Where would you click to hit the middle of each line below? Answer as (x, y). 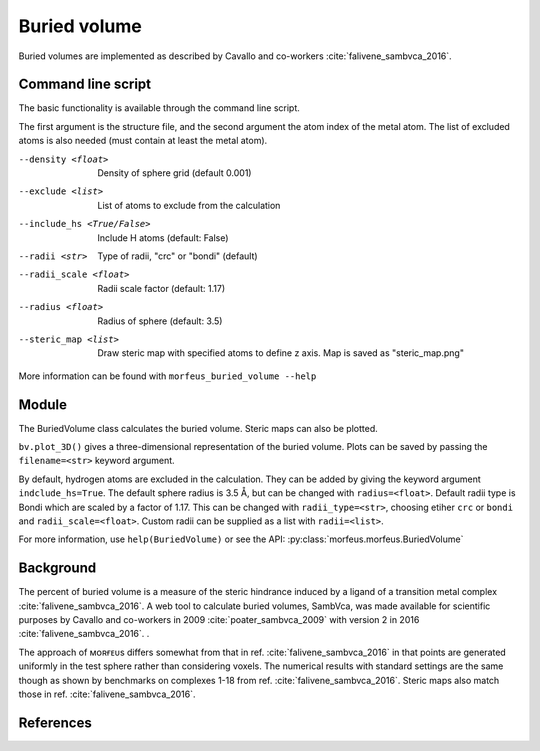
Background (57, 568)
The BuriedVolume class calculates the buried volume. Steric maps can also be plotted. (198, 428)
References (55, 722)
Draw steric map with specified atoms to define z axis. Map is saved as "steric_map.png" (281, 353)
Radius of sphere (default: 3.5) (160, 321)
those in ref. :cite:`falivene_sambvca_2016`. (107, 694)
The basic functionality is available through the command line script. (159, 108)
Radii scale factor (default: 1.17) (161, 288)
